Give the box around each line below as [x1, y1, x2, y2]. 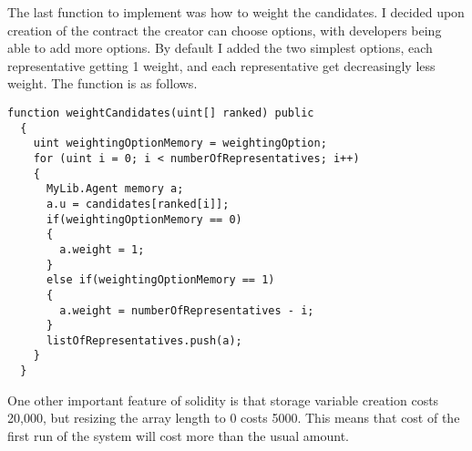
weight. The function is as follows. [7, 74, 198, 93]
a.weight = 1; [59, 242, 145, 256]
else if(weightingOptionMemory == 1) [46, 273, 275, 287]
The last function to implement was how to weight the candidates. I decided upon [7, 3, 465, 21]
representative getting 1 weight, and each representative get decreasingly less [7, 56, 436, 75]
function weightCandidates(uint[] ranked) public [7, 106, 314, 119]
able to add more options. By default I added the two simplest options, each [7, 38, 433, 57]
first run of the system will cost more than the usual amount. [7, 425, 349, 445]
